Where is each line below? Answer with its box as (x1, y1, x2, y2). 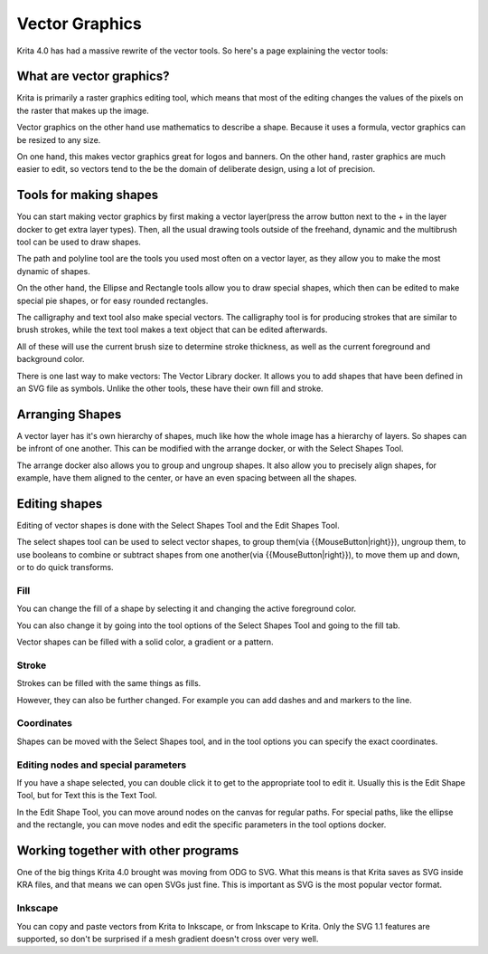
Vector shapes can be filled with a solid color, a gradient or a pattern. (16, 636, 275, 647)
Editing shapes (16, 496, 103, 511)
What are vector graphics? (16, 69, 170, 84)
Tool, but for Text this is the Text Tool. (16, 790, 157, 801)
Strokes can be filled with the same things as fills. (16, 678, 202, 689)
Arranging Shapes (16, 406, 122, 422)
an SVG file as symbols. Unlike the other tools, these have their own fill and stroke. (16, 383, 324, 394)
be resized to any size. (16, 134, 101, 145)
